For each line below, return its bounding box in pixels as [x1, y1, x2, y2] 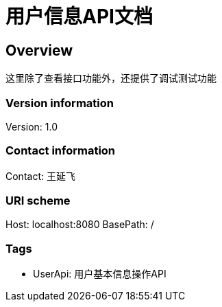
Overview [5, 41, 73, 59]
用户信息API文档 [5, 5, 153, 28]
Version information [5, 95, 114, 110]
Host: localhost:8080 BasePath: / [5, 218, 154, 231]
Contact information [5, 144, 116, 158]
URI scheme [5, 194, 71, 208]
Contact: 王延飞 [5, 170, 75, 182]
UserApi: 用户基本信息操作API [33, 268, 166, 280]
